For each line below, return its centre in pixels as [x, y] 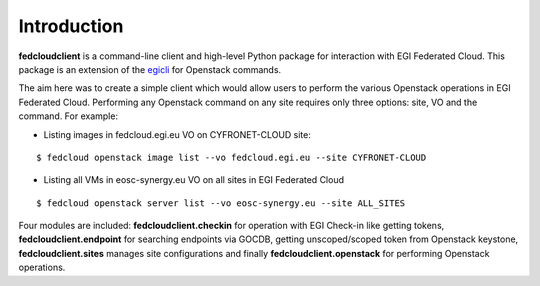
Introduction [71, 26]
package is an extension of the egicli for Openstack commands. [150, 69]
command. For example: [68, 116]
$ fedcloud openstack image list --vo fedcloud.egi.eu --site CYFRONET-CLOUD [231, 157]
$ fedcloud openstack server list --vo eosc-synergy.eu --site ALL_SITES [221, 203]
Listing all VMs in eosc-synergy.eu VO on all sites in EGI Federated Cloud [194, 180]
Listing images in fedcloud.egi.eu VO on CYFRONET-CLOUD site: [177, 134]
